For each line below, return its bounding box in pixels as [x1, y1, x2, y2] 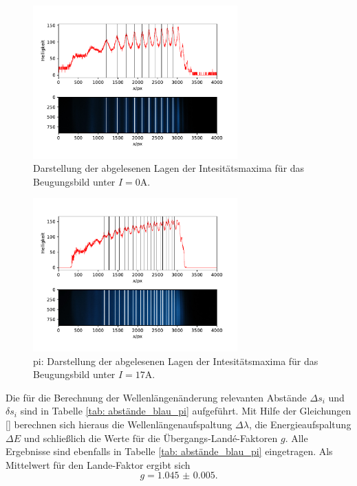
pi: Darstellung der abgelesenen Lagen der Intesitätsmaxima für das [33, 353, 318, 368]
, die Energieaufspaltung [248, 417, 351, 431]
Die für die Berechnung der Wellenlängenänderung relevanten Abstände [6, 390, 307, 404]
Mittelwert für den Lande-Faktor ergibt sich [6, 457, 191, 472]
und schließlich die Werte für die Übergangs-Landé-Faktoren [23, 430, 278, 445]
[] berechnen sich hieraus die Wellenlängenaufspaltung [6, 417, 232, 431]
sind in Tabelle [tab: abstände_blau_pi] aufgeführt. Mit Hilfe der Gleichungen [20, 404, 351, 418]
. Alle [285, 430, 308, 445]
